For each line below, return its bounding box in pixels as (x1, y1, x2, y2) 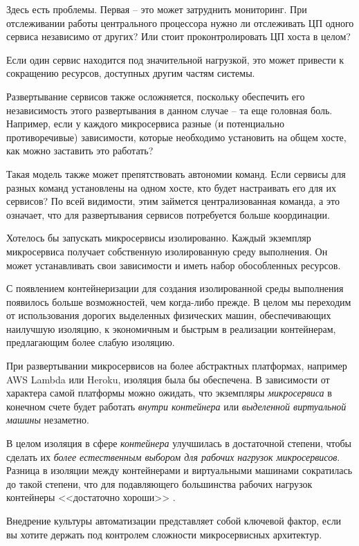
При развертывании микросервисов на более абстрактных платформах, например (6, 358, 347, 373)
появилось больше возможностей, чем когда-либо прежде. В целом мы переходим (6, 294, 351, 309)
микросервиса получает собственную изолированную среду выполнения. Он (6, 244, 328, 258)
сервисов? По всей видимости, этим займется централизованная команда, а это (6, 194, 340, 208)
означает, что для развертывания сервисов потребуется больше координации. (6, 207, 330, 221)
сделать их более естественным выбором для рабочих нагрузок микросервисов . (6, 449, 340, 464)
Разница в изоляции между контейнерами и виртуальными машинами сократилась (6, 463, 353, 477)
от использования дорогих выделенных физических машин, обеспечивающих (6, 308, 331, 322)
